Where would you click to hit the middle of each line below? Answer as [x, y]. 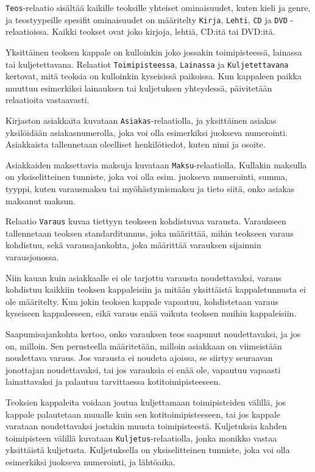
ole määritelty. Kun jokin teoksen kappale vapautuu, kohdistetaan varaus [142, 301]
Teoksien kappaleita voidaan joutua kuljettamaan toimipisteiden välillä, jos [146, 402]
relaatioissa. [27, 31]
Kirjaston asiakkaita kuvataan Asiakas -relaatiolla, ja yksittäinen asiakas [141, 120]
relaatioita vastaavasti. [48, 100]
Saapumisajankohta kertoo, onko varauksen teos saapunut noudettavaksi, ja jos [153, 334]
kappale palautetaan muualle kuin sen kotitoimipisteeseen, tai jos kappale [143, 414]
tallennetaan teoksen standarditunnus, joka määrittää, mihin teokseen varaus [150, 233]
